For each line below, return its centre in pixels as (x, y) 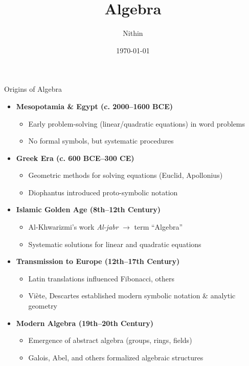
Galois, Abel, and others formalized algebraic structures (116, 357)
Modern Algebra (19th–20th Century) (85, 323)
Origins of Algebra (33, 89)
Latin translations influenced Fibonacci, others (101, 278)
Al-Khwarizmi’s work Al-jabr (73, 227)
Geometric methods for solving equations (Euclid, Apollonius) (126, 175)
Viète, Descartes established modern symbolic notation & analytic (132, 296)
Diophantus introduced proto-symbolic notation (103, 192)
